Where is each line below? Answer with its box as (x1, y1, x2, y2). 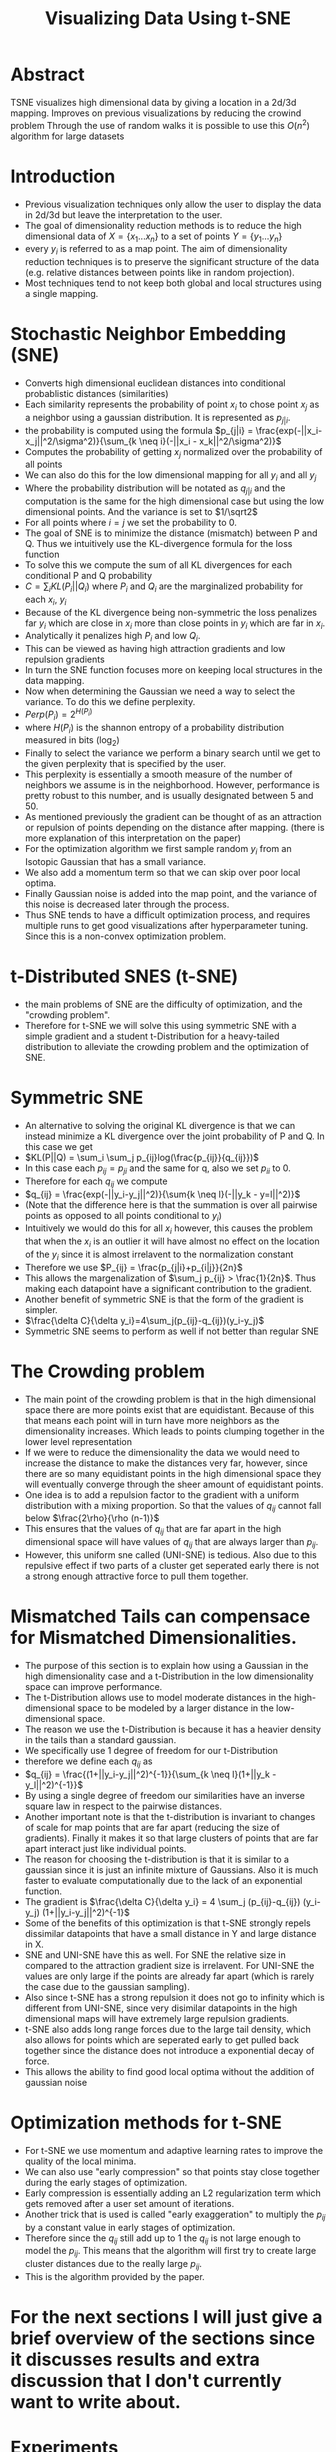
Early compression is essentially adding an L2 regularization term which (24, 2187, 322, 2199)
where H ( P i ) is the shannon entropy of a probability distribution (24, 721, 285, 736)
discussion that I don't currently (10, 2370, 282, 2392)
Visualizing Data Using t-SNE (44, 7, 292, 30)
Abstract (10, 63, 85, 86)
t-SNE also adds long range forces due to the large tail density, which (24, 2023, 312, 2035)
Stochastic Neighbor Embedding (10, 323, 287, 346)
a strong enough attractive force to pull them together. (24, 1570, 249, 1582)
